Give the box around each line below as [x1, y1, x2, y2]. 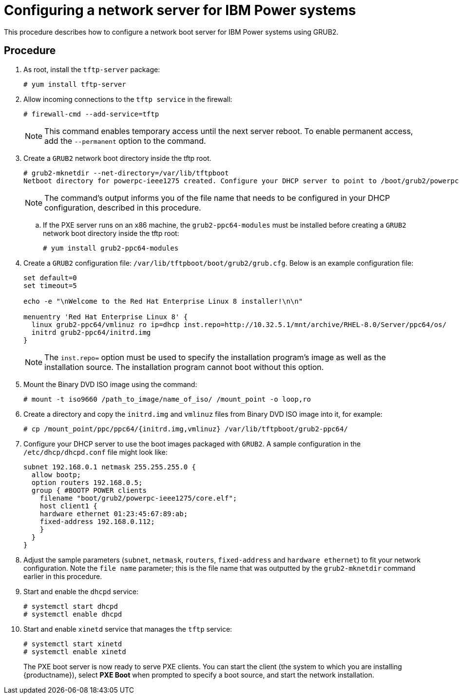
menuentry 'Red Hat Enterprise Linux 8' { [23, 312, 188, 321]
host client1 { [39, 502, 97, 510]
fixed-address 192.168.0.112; [39, 517, 155, 525]
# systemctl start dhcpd [23, 602, 118, 610]
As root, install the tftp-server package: [23, 65, 160, 74]
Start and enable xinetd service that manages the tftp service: [23, 624, 232, 633]
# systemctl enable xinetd [23, 647, 126, 656]
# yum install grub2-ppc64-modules [43, 244, 179, 252]
